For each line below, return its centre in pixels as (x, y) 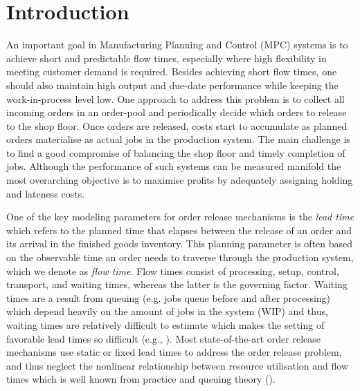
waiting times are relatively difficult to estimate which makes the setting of (165, 325)
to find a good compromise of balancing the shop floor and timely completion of (176, 152)
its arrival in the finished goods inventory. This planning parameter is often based (180, 244)
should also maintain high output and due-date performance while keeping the (172, 85)
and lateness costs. (46, 193)
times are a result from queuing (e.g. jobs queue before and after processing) (169, 297)
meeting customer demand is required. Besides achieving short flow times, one (172, 71)
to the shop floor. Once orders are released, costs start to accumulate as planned (177, 125)
